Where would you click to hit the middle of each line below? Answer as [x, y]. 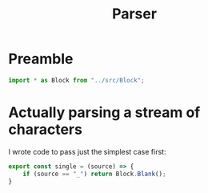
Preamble [41, 59]
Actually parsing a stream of [104, 112]
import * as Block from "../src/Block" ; [77, 80]
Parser [134, 14]
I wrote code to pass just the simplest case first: [87, 151]
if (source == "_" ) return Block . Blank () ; [94, 174]
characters [45, 130]
